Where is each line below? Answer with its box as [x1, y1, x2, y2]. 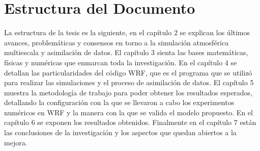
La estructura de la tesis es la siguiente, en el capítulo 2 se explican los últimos [4, 27, 250, 38]
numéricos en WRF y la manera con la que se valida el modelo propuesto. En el [4, 107, 253, 117]
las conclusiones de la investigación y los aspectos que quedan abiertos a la [4, 127, 237, 138]
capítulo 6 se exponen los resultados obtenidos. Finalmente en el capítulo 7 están [4, 117, 256, 128]
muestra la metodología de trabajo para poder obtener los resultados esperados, [4, 87, 253, 97]
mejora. [4, 137, 27, 147]
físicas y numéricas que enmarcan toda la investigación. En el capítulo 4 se [4, 57, 237, 67]
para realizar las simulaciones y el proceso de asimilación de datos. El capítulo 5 [4, 77, 254, 88]
